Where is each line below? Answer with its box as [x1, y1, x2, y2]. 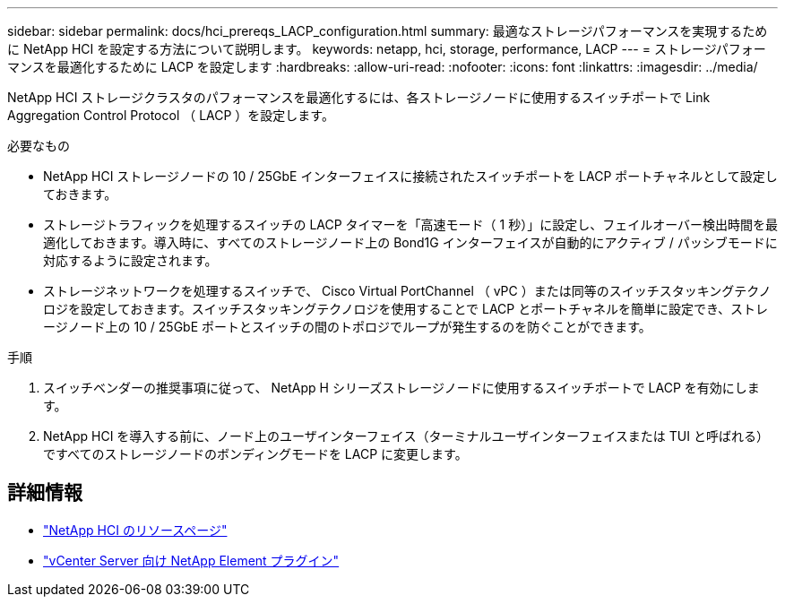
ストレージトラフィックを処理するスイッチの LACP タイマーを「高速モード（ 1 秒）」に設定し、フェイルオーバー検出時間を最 [43, 217, 779, 232]
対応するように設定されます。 [43, 253, 218, 268]
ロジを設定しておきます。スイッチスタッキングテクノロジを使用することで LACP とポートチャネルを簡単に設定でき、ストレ [43, 301, 769, 316]
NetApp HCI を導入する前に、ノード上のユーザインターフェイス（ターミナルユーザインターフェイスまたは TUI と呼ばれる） [43, 428, 769, 444]
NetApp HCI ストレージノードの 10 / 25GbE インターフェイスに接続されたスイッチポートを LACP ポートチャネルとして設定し [43, 168, 778, 184]
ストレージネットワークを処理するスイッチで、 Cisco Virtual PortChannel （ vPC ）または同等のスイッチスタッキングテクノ [43, 283, 772, 298]
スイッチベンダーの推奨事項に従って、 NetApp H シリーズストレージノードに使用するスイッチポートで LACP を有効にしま [43, 380, 760, 395]
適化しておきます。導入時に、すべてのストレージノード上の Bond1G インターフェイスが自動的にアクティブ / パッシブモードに [43, 235, 778, 250]
